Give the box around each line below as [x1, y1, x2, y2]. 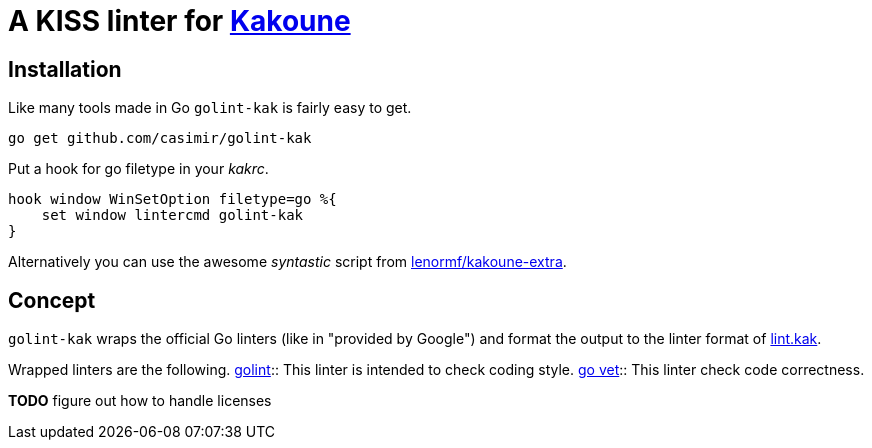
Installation [8, 56, 122, 82]
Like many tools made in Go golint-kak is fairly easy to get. [8, 99, 412, 117]
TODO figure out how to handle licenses [8, 392, 272, 410]
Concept [8, 287, 96, 313]
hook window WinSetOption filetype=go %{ [8, 191, 337, 208]
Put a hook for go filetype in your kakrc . [8, 160, 269, 178]
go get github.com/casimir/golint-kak [8, 130, 312, 147]
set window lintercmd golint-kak [41, 207, 304, 224]
